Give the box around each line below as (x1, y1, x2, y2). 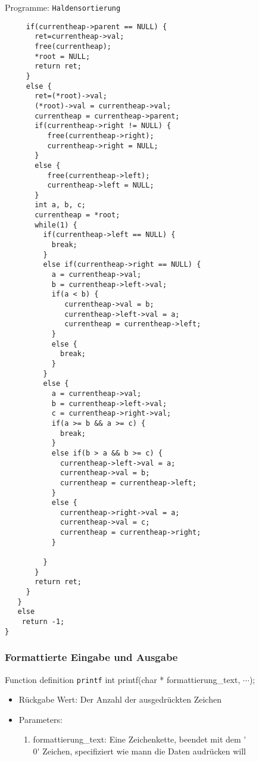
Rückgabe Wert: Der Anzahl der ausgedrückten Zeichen (18, 693, 221, 706)
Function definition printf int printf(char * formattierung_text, (5, 673, 241, 685)
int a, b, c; (35, 201, 86, 210)
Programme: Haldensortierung (5, 1, 121, 13)
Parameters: (18, 713, 63, 725)
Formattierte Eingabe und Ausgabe (5, 650, 178, 665)
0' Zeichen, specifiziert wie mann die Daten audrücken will (33, 745, 246, 757)
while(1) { (35, 220, 77, 229)
